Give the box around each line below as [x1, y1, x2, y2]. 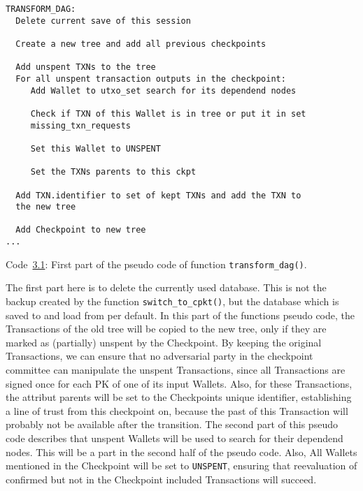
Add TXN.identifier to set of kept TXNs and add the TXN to [15, 190, 301, 200]
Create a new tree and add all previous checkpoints [15, 38, 266, 49]
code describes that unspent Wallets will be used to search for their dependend [6, 431, 343, 446]
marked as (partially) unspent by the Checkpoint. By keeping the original [6, 335, 322, 349]
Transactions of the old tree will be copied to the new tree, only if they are [6, 321, 327, 336]
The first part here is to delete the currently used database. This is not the [6, 280, 327, 295]
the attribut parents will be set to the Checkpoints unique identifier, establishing [6, 390, 352, 404]
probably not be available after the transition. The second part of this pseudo [6, 417, 338, 432]
